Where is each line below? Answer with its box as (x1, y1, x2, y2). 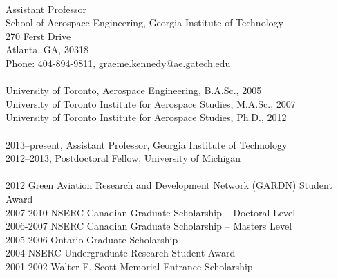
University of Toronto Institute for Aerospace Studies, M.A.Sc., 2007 (6, 96, 296, 111)
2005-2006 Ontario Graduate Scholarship (6, 232, 178, 246)
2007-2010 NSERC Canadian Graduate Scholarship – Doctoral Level (6, 205, 296, 219)
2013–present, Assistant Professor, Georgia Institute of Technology (6, 137, 288, 151)
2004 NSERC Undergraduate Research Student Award (6, 245, 236, 260)
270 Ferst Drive (6, 28, 71, 43)
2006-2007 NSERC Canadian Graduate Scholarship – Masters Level (6, 219, 292, 233)
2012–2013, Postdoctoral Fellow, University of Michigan (6, 151, 241, 165)
